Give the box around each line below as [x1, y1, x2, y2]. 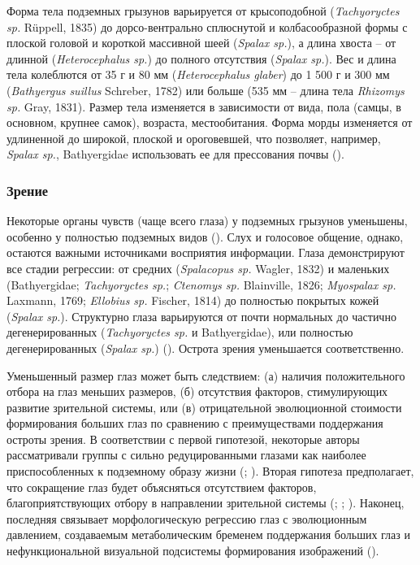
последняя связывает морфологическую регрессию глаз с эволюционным [6, 510, 367, 527]
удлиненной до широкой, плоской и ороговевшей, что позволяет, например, [6, 129, 381, 146]
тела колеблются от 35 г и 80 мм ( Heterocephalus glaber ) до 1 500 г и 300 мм [6, 66, 390, 83]
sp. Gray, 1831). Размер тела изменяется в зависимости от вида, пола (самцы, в [6, 98, 401, 115]
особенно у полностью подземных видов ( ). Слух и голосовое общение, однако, [6, 228, 404, 245]
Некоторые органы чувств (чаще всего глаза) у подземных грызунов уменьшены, [6, 212, 408, 229]
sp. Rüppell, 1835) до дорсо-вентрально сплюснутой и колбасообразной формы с [6, 18, 408, 35]
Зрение [6, 180, 49, 200]
